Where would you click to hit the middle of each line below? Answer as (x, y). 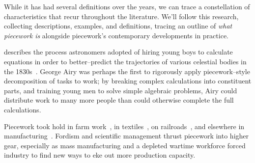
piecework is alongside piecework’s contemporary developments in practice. (116, 35)
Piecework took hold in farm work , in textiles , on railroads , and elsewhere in (124, 126)
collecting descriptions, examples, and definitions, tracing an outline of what (118, 26)
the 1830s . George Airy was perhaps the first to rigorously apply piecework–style (127, 71)
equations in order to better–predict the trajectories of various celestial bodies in (125, 61)
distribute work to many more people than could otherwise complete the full (119, 100)
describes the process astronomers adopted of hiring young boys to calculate (118, 52)
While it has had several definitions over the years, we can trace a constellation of (127, 6)
